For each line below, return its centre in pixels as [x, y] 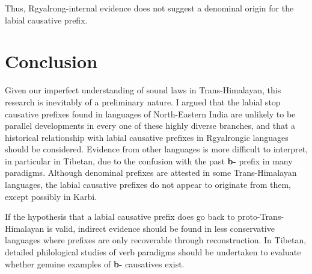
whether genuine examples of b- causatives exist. [95, 263]
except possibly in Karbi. [51, 196]
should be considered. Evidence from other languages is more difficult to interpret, [156, 149]
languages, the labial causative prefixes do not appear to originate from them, [148, 185]
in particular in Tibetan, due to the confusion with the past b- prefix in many [149, 160]
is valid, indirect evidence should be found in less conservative [161, 228]
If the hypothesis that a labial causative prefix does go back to [120, 216]
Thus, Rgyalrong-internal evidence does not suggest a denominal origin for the [149, 8]
